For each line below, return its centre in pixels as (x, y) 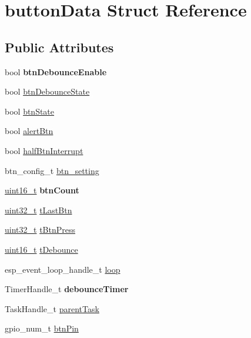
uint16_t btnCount (42, 190)
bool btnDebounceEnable (56, 71)
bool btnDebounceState (47, 91)
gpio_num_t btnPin (42, 328)
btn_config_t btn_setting (52, 170)
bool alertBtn (29, 131)
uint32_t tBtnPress (40, 230)
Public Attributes (59, 47)
